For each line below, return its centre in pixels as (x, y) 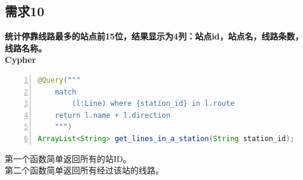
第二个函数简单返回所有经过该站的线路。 (84, 170)
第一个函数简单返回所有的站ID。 (68, 158)
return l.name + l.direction (112, 115)
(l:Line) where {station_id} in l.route (153, 104)
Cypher (21, 60)
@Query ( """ (59, 80)
